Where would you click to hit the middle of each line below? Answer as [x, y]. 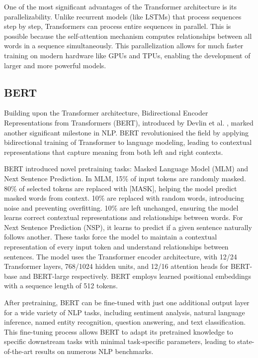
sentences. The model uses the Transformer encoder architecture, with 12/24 [121, 256]
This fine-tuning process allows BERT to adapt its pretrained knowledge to [119, 331]
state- [246, 341]
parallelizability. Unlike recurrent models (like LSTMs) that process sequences [123, 16]
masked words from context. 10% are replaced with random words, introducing [124, 198]
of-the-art [18, 351]
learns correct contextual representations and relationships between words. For [124, 217]
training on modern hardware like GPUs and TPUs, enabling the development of [127, 55]
